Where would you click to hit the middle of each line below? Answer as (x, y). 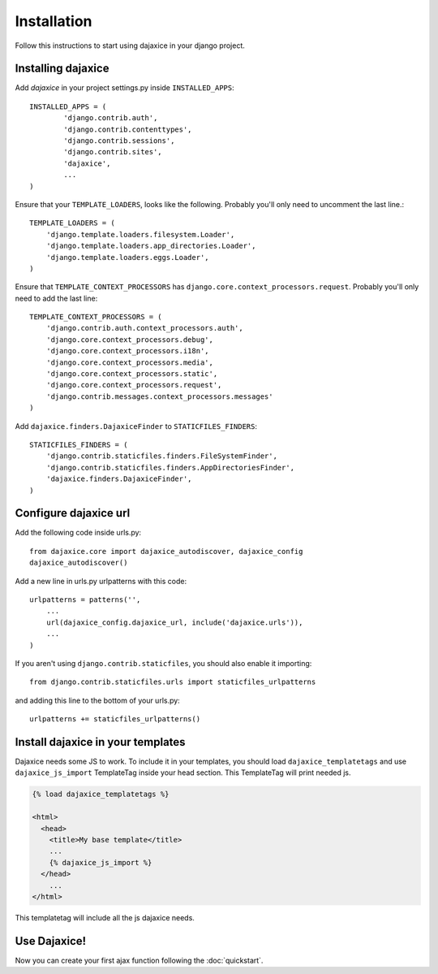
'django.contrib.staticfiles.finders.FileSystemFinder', (161, 456)
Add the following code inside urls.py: (78, 533)
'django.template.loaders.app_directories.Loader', (151, 246)
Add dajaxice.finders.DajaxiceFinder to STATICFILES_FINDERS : (136, 426)
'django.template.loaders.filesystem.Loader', (140, 234)
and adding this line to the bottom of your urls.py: (97, 700)
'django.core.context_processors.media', (130, 362)
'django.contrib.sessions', (119, 141)
